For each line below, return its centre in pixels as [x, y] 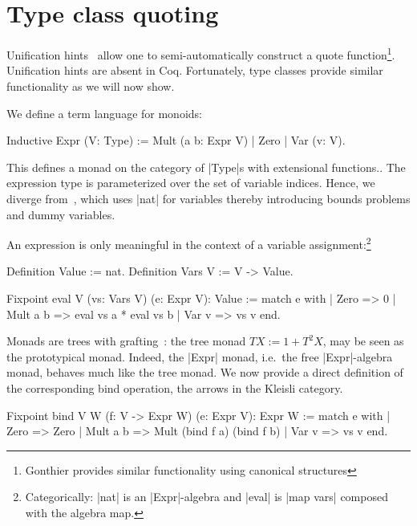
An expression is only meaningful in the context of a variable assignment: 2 [189, 243]
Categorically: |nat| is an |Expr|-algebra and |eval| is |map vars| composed [206, 497]
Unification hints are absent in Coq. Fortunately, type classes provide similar [195, 70]
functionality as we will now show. [91, 86]
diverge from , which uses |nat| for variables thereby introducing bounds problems [208, 198]
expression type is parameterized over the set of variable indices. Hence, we [191, 183]
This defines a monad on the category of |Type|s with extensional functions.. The [206, 167]
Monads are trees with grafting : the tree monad [126, 341]
